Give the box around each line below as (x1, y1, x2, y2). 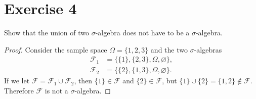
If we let (4, 75, 30, 86)
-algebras (194, 44, 222, 55)
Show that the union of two (4, 27, 90, 38)
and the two (150, 44, 188, 55)
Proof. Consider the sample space (4, 44, 107, 55)
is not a (45, 85, 68, 95)
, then (74, 75, 93, 86)
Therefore (4, 85, 34, 95)
